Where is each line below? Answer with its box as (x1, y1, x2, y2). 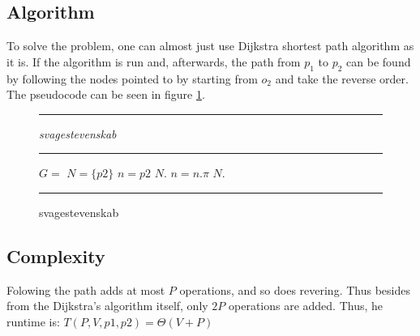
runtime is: (6, 313, 60, 330)
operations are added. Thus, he (229, 297, 384, 314)
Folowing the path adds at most (6, 281, 165, 298)
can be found (346, 53, 411, 70)
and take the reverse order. (275, 70, 409, 87)
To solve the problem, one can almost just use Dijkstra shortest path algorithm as (6, 37, 414, 54)
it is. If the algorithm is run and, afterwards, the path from (6, 53, 301, 70)
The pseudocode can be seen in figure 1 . (6, 86, 205, 103)
